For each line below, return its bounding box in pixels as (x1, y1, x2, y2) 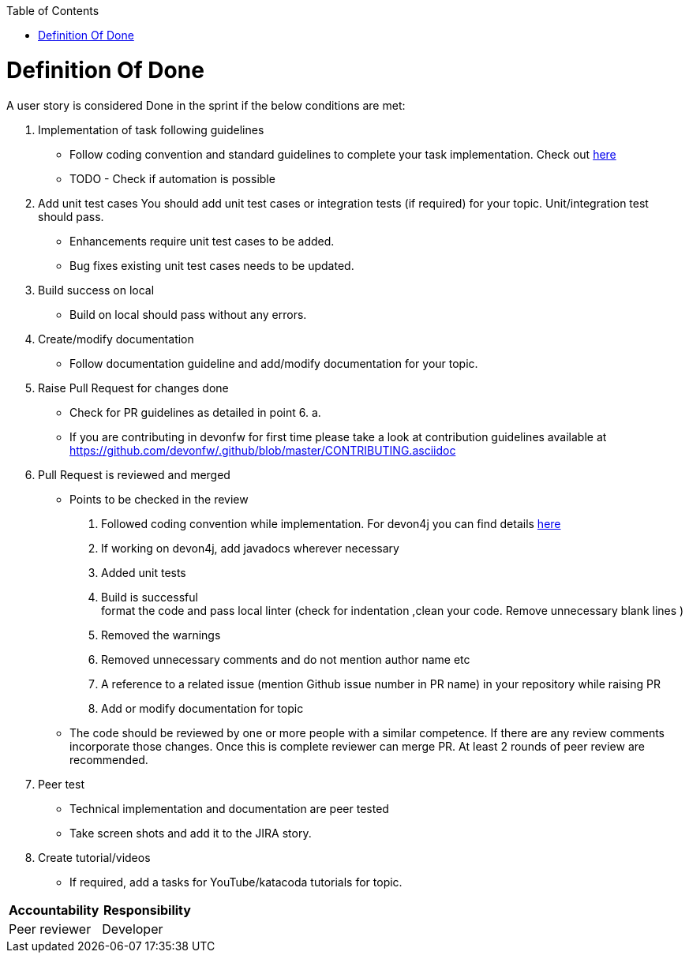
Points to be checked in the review (69, 492, 249, 506)
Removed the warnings (101, 627, 221, 642)
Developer (102, 920, 163, 937)
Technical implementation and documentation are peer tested (69, 801, 389, 815)
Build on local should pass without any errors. (69, 307, 307, 321)
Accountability (9, 901, 99, 918)
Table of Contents (6, 4, 99, 17)
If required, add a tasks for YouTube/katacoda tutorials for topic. (69, 875, 403, 889)
